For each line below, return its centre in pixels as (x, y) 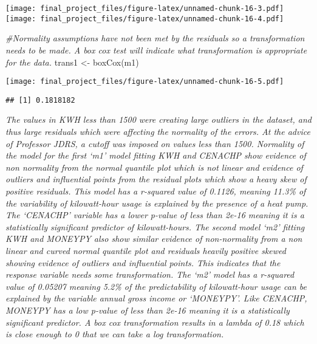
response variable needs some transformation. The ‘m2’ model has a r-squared (150, 274)
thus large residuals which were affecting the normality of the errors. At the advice (158, 131)
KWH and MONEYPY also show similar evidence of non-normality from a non (154, 239)
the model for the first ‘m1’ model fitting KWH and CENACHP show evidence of (156, 155)
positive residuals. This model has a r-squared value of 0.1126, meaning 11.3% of (156, 191)
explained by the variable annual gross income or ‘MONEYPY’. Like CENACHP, (156, 298)
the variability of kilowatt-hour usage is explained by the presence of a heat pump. (157, 203)
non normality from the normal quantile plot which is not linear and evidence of (154, 167)
